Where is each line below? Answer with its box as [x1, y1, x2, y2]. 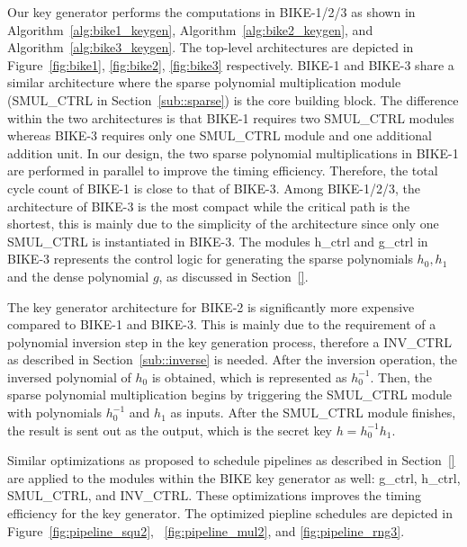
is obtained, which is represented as [151, 367, 347, 386]
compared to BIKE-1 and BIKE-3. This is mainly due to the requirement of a [7, 315, 436, 334]
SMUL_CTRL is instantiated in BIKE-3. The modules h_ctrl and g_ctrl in [7, 231, 428, 250]
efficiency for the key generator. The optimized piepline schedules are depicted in [7, 504, 453, 523]
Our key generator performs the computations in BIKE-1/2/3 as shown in [7, 3, 416, 21]
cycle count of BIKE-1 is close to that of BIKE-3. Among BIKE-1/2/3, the [7, 178, 420, 197]
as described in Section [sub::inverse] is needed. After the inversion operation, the [7, 350, 458, 369]
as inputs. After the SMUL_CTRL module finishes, [170, 403, 456, 422]
